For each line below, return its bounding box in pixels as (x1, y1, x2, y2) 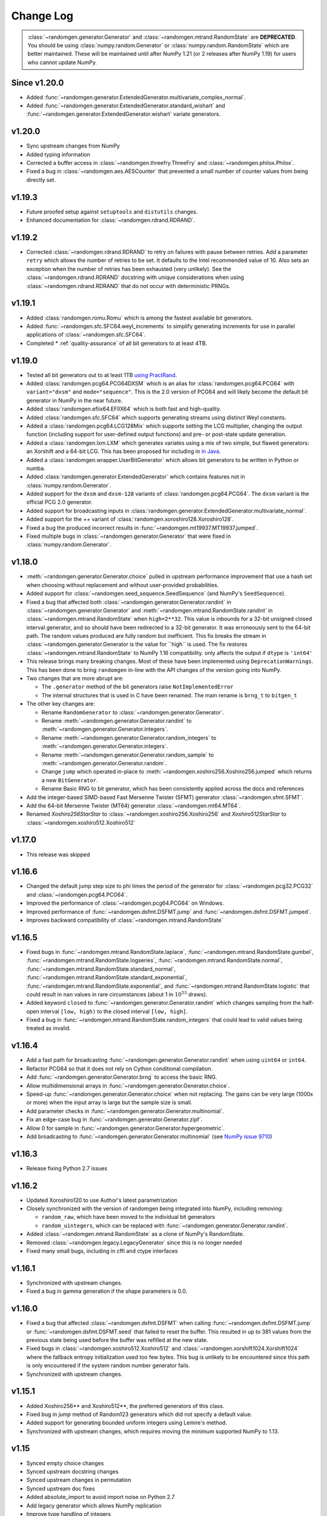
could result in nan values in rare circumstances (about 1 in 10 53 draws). (26, 990, 208, 998)
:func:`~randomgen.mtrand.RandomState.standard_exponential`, (26, 974, 188, 981)
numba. (26, 465, 45, 472)
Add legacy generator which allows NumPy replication (26, 1501, 162, 1509)
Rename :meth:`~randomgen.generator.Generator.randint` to (41, 717, 192, 724)
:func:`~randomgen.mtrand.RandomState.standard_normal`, (26, 965, 176, 973)
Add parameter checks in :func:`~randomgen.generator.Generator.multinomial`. (26, 1107, 224, 1115)
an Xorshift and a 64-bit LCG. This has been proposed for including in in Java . (26, 448, 221, 455)
